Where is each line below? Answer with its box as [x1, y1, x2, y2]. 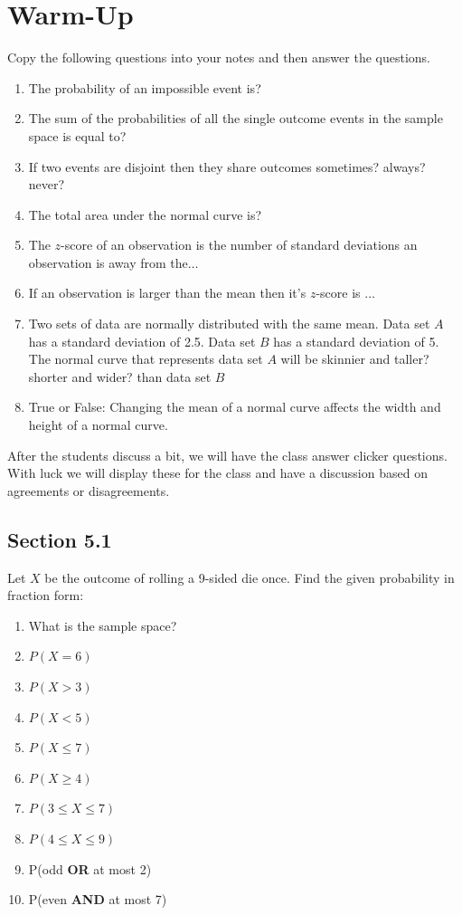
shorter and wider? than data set [28, 367, 212, 386]
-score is [316, 283, 361, 302]
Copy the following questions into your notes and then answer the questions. [7, 48, 430, 67]
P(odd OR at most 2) [28, 859, 152, 878]
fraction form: [7, 586, 84, 605]
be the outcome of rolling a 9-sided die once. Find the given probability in [44, 567, 455, 586]
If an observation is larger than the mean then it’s [28, 283, 306, 302]
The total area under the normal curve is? [28, 205, 262, 224]
